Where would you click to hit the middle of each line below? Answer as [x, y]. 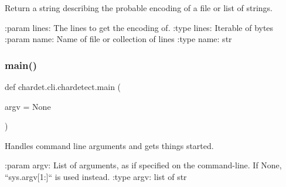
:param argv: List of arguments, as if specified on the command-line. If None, [143, 165]
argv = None [28, 106]
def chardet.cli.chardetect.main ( [63, 86]
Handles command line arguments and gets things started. [109, 145]
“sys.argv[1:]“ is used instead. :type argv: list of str [96, 176]
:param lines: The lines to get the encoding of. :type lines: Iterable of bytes [139, 27]
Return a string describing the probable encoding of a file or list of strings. [139, 8]
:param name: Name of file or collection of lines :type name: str [118, 39]
